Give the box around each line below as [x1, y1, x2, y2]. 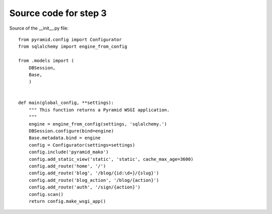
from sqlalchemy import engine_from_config [18, 44, 127, 50]
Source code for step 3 [9, 8, 107, 19]
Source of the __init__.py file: [9, 25, 69, 31]
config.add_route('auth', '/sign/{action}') [28, 184, 141, 190]
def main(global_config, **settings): [18, 100, 114, 105]
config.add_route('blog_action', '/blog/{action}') [28, 177, 159, 183]
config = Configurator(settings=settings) [28, 142, 135, 148]
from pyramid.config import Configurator [18, 37, 122, 42]
